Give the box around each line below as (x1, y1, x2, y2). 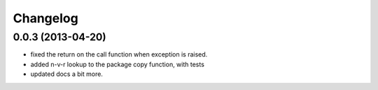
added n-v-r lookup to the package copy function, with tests (30, 60, 204, 68)
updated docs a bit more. (30, 70, 103, 78)
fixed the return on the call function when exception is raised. (30, 50, 208, 59)
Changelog (13, 10, 78, 26)
